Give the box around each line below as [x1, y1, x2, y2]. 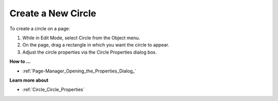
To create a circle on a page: [9, 26, 71, 32]
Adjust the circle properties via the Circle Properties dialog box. [22, 49, 157, 55]
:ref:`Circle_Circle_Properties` [22, 87, 85, 93]
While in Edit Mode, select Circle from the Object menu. [22, 35, 141, 41]
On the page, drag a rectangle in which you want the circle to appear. [22, 42, 169, 48]
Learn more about [9, 77, 49, 83]
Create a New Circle [9, 8, 96, 19]
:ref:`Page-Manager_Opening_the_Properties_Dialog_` [22, 68, 136, 74]
